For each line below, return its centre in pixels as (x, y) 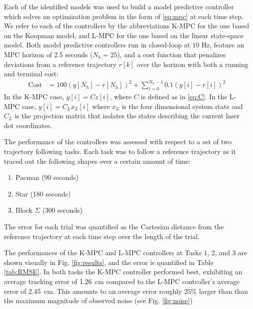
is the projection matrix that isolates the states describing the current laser (127, 116)
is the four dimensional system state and (182, 106)
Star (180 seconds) (43, 193)
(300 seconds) (63, 210)
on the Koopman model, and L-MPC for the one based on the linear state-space (124, 35)
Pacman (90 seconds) (47, 177)
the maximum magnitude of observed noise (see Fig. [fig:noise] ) (98, 300)
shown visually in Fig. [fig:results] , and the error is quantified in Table (109, 262)
